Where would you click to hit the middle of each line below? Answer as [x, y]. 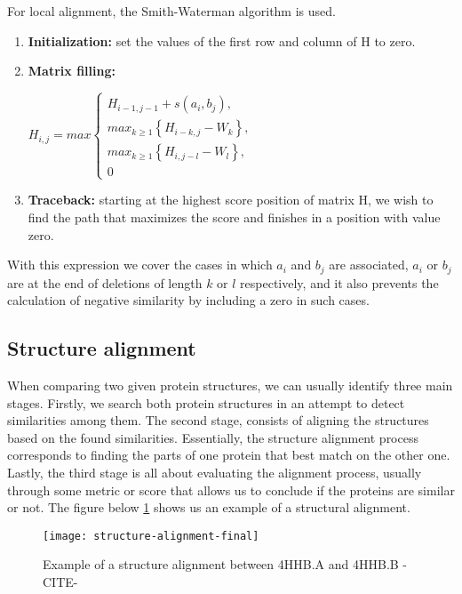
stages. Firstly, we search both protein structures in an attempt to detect [206, 402]
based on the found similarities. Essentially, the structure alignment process [213, 437]
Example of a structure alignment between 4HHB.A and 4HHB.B [221, 564]
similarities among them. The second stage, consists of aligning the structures [218, 420]
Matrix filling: [72, 71]
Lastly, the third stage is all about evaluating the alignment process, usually [215, 472]
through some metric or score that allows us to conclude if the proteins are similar [231, 490]
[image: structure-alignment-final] [151, 536]
